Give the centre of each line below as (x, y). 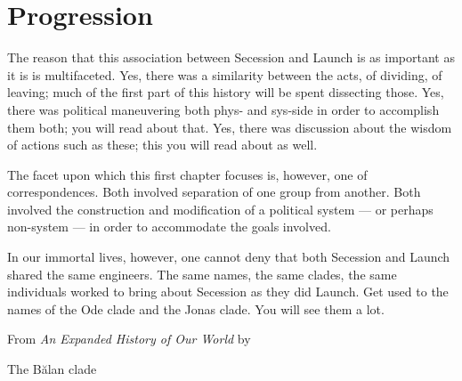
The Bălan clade (52, 369)
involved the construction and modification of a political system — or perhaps (220, 209)
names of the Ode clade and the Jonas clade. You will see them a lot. (196, 308)
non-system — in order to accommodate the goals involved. (169, 227)
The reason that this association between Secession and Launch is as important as (231, 57)
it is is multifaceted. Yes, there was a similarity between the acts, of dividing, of (225, 74)
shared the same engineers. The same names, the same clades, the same (202, 274)
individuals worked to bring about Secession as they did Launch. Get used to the (228, 292)
